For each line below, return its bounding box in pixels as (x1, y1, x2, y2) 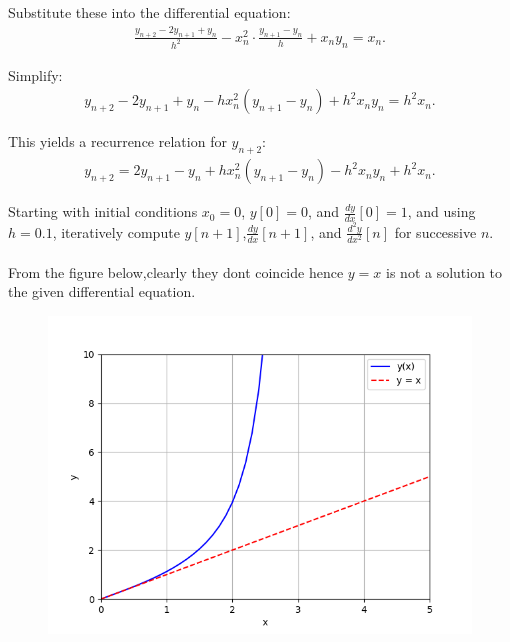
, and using (407, 201, 476, 222)
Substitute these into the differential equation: (8, 2, 291, 22)
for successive (394, 221, 477, 242)
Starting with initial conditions (8, 201, 198, 222)
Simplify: (8, 64, 63, 85)
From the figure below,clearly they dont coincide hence (8, 261, 344, 282)
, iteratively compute (52, 221, 180, 242)
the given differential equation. (8, 281, 196, 302)
